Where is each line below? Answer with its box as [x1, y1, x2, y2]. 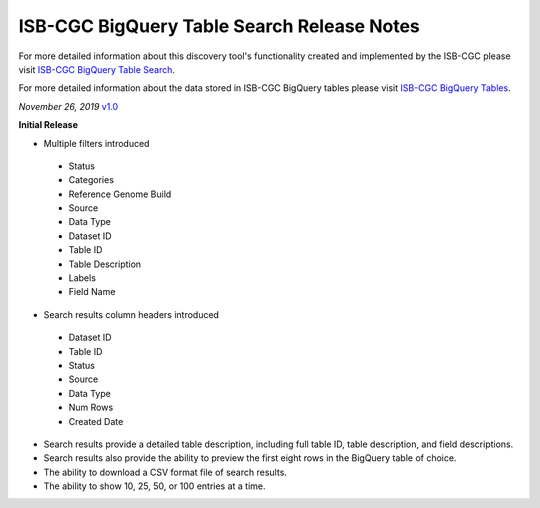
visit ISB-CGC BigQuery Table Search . [18, 63, 175, 75]
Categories [68, 174, 115, 186]
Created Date [68, 415, 124, 427]
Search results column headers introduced [43, 308, 220, 320]
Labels [68, 272, 97, 284]
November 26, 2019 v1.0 [18, 100, 119, 112]
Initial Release [18, 119, 79, 131]
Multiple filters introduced [43, 137, 150, 149]
